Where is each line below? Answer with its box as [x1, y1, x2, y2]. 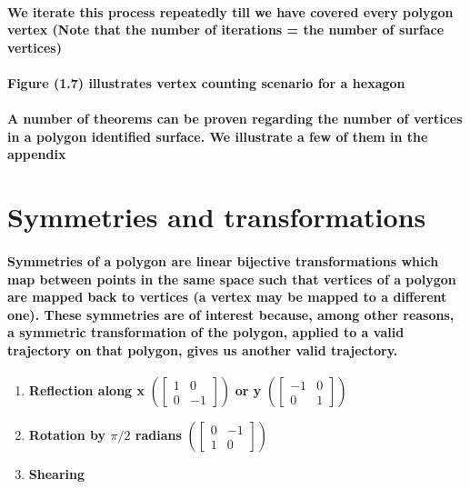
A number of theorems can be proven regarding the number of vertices [7, 109, 463, 128]
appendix [7, 145, 66, 164]
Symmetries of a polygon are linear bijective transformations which [7, 251, 439, 270]
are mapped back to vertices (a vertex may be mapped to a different [7, 287, 447, 306]
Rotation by [28, 425, 106, 444]
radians [135, 425, 182, 444]
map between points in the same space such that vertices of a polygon [7, 269, 456, 288]
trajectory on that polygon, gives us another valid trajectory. [7, 340, 398, 359]
